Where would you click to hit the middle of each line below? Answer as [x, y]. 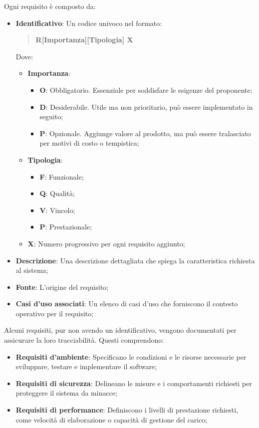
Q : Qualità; [57, 193]
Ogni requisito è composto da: [50, 6]
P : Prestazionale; [66, 227]
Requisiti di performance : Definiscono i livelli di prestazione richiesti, [127, 410]
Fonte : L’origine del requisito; [62, 287]
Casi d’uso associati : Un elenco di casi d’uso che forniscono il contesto [127, 304]
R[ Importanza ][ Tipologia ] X [84, 40]
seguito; [51, 116]
